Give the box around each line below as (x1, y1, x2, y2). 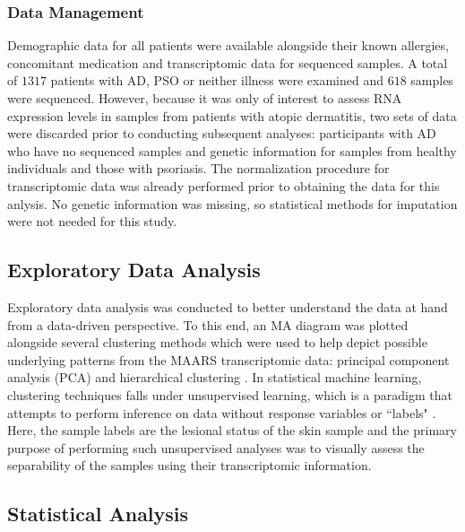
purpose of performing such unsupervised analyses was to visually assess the (7, 438, 425, 457)
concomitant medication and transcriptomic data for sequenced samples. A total (7, 53, 448, 72)
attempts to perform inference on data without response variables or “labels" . (7, 403, 436, 422)
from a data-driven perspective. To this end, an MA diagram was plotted (7, 315, 409, 334)
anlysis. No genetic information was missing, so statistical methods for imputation (7, 194, 458, 213)
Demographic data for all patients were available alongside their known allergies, (7, 36, 449, 55)
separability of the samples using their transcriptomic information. (7, 456, 372, 475)
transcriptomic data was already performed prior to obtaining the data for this (7, 176, 440, 195)
